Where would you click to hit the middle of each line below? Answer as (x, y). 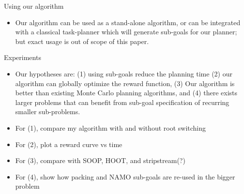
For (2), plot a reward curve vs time (69, 144)
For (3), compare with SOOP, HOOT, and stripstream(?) (100, 160)
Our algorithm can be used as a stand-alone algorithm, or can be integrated (128, 22)
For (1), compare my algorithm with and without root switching (111, 127)
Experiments (23, 57)
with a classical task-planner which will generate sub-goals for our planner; (126, 32)
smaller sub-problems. (48, 112)
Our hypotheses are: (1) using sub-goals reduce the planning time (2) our (124, 73)
